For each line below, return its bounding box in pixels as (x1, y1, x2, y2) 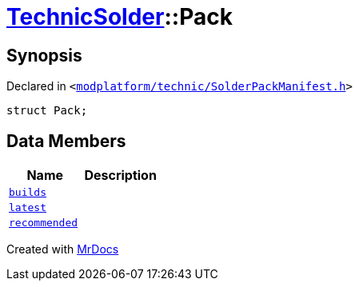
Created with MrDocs (6, 242, 119, 257)
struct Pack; (6, 104, 88, 118)
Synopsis (6, 45, 82, 66)
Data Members (6, 130, 126, 151)
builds (9, 186, 46, 199)
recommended (9, 217, 78, 229)
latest (9, 201, 46, 214)
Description (84, 167, 157, 184)
